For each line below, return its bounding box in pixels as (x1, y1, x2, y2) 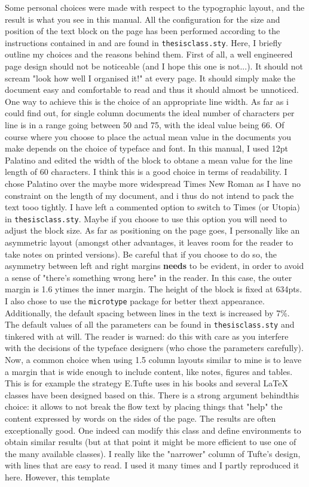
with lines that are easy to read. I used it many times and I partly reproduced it (5, 459, 299, 471)
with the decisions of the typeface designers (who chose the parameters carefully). (5, 341, 304, 354)
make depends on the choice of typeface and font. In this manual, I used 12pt (5, 142, 288, 155)
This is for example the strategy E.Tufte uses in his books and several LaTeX (5, 377, 288, 389)
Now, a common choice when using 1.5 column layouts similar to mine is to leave (5, 353, 302, 366)
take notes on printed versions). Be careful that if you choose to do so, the (5, 247, 277, 260)
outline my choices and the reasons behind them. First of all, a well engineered (5, 48, 293, 61)
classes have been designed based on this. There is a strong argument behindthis (5, 388, 299, 401)
